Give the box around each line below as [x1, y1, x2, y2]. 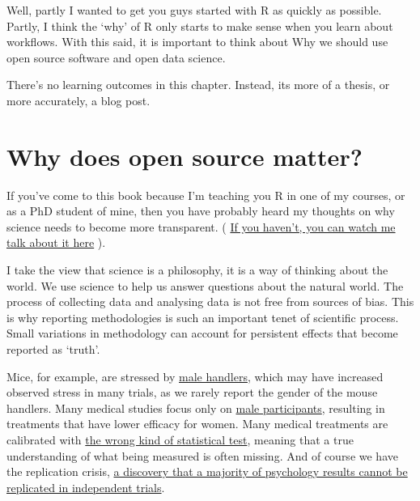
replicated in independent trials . [6, 478, 165, 495]
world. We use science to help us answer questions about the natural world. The [6, 277, 404, 294]
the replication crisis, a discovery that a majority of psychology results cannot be [6, 463, 408, 480]
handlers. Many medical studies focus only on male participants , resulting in [6, 399, 385, 416]
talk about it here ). [6, 234, 106, 251]
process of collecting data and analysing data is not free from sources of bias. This [6, 293, 414, 310]
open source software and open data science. [6, 49, 226, 66]
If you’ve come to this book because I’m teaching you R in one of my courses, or [6, 186, 405, 203]
